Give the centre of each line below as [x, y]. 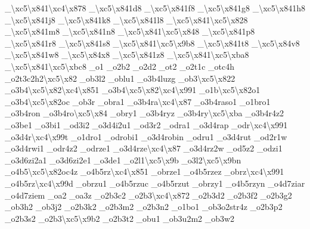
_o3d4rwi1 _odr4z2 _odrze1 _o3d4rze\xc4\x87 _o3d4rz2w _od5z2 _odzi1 [144, 148]
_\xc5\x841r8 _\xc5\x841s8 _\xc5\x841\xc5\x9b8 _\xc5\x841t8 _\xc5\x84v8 [152, 43]
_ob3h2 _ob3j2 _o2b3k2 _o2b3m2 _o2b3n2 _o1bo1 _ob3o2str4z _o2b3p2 [144, 207]
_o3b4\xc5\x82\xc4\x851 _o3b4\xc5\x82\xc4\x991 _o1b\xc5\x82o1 [133, 90]
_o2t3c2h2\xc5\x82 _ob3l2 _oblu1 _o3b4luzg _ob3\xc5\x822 [120, 78]
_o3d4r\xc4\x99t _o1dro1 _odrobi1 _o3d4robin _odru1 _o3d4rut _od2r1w [146, 136]
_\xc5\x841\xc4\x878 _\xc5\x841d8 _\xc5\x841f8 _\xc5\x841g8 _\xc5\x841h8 [155, 8]
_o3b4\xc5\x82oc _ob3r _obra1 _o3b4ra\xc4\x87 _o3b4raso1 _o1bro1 [138, 101]
